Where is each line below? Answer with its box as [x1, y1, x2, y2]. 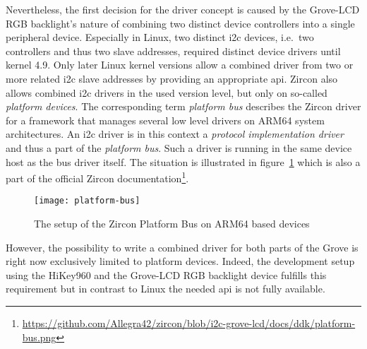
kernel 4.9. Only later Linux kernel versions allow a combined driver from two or [6, 57, 354, 72]
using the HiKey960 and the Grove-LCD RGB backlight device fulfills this [6, 267, 327, 282]
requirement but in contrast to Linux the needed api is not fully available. [6, 281, 325, 296]
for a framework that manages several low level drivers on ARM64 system [6, 112, 325, 127]
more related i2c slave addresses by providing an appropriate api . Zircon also [6, 71, 338, 85]
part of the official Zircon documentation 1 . [6, 169, 189, 185]
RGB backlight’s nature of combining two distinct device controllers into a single [6, 16, 355, 30]
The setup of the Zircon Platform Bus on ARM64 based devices [34, 216, 310, 231]
